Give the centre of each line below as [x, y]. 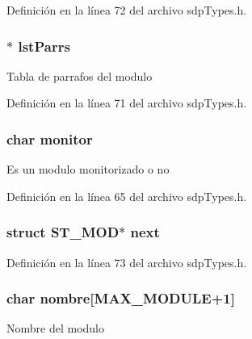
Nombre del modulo [55, 328]
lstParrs [44, 46]
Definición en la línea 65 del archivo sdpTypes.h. [127, 196]
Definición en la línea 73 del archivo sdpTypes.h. [127, 262]
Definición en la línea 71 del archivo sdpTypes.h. [127, 103]
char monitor [50, 138]
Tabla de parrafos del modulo [80, 75]
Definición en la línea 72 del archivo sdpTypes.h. [127, 10]
